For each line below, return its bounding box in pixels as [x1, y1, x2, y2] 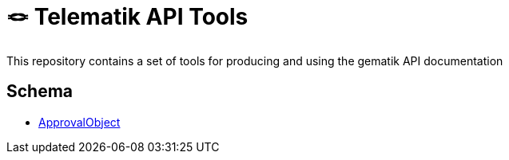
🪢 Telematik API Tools [6, 3, 249, 30]
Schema [6, 81, 74, 102]
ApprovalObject [38, 115, 121, 129]
